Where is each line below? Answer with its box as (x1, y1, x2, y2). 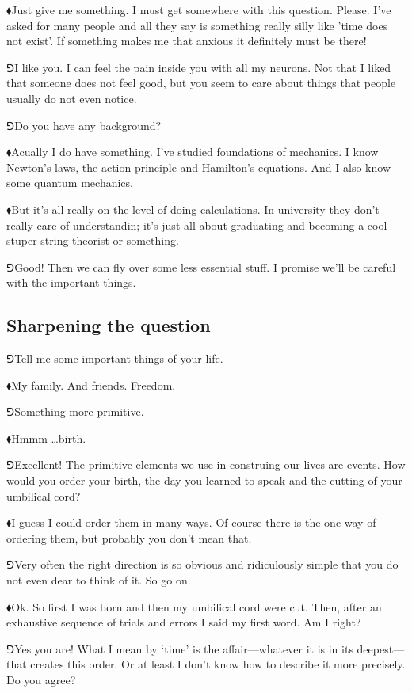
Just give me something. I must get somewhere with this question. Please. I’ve (11, 2, 391, 17)
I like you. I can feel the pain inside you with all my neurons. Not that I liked (14, 59, 391, 75)
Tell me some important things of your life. (14, 350, 223, 367)
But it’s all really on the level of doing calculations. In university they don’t (11, 200, 380, 217)
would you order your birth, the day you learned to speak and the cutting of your (6, 472, 402, 489)
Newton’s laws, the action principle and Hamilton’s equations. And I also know (6, 158, 391, 175)
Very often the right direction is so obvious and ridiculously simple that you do (14, 556, 399, 573)
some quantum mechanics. (6, 174, 133, 191)
